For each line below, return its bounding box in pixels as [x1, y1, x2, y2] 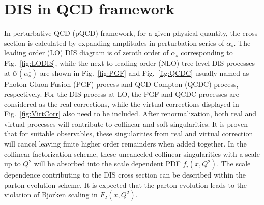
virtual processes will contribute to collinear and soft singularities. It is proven [4, 118, 248, 129]
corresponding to [181, 47, 233, 58]
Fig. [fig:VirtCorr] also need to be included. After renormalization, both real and [4, 108, 257, 119]
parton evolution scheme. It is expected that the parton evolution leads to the [4, 179, 247, 190]
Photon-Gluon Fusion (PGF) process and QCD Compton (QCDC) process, [4, 78, 239, 89]
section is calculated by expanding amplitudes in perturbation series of [4, 37, 224, 48]
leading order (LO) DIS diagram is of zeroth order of [4, 47, 169, 58]
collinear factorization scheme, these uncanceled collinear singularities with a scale [4, 148, 260, 159]
